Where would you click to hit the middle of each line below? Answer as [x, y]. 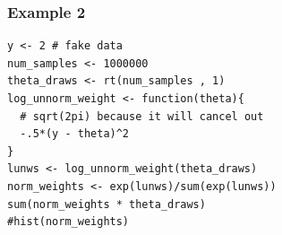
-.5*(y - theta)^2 [75, 134]
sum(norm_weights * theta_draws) [107, 204]
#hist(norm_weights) [68, 222]
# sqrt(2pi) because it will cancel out [142, 116]
